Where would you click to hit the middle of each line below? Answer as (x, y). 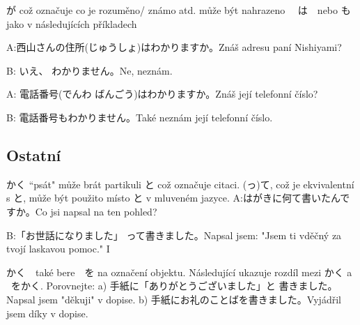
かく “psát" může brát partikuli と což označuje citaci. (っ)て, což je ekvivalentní (180, 184)
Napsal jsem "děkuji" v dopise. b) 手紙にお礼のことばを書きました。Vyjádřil (174, 299)
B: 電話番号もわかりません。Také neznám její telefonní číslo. (140, 117)
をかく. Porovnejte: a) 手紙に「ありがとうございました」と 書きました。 (174, 286)
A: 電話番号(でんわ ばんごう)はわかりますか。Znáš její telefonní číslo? (162, 94)
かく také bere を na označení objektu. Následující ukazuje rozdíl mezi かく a (179, 272)
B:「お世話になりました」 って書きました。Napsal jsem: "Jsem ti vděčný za (174, 235)
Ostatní (34, 154)
